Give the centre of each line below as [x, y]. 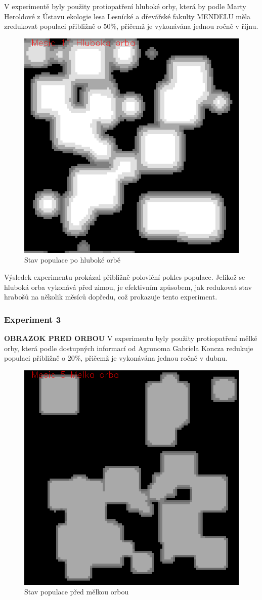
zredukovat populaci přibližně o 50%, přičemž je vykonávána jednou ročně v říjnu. [131, 26]
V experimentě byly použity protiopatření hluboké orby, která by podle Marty [125, 6]
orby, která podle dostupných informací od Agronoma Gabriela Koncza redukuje [129, 348]
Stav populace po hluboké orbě [72, 260]
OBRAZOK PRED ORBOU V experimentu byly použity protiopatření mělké [131, 338]
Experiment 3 [33, 319]
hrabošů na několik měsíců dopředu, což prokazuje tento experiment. [111, 297]
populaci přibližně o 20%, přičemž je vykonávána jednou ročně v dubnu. [116, 358]
